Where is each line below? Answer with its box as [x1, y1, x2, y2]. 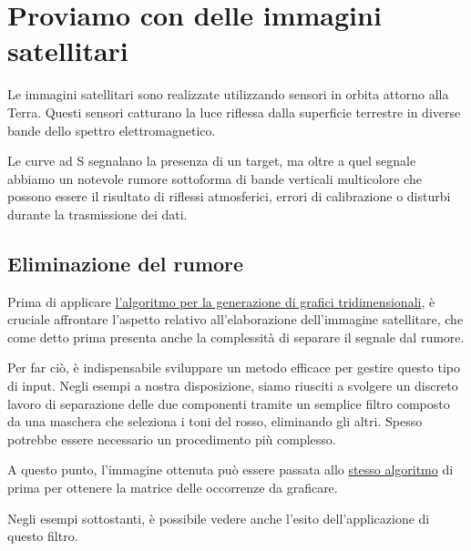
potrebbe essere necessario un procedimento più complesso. [7, 429, 336, 448]
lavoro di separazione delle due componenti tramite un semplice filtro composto [7, 393, 450, 413]
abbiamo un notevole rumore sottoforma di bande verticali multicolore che [7, 168, 422, 188]
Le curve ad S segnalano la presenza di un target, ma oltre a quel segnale [7, 151, 416, 170]
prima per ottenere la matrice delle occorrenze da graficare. [7, 478, 338, 497]
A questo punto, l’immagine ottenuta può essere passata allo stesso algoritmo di [7, 460, 454, 479]
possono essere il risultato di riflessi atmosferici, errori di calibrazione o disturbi [7, 187, 451, 206]
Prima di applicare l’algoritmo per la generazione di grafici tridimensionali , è [7, 291, 435, 311]
